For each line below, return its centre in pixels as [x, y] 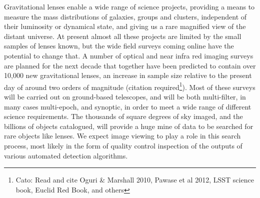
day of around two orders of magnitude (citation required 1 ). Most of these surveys [130, 86]
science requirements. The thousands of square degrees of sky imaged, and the [123, 116]
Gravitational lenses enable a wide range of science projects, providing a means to [129, 6]
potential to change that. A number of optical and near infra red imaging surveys [129, 55]
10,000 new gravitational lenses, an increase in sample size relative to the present [128, 75]
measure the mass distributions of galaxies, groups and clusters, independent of [125, 16]
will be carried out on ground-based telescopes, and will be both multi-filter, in [125, 96]
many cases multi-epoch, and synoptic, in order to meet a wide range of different [128, 106]
